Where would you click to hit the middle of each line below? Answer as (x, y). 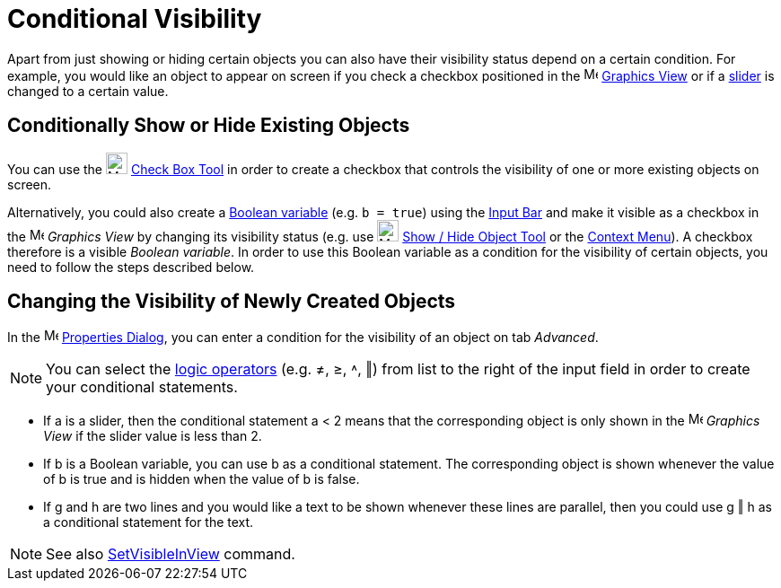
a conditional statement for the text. (149, 522)
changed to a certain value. (88, 91)
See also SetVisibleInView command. (171, 554)
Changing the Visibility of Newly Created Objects (232, 302)
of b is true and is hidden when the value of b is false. (202, 479)
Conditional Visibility (135, 19)
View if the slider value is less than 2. (153, 436)
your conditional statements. (142, 387)
